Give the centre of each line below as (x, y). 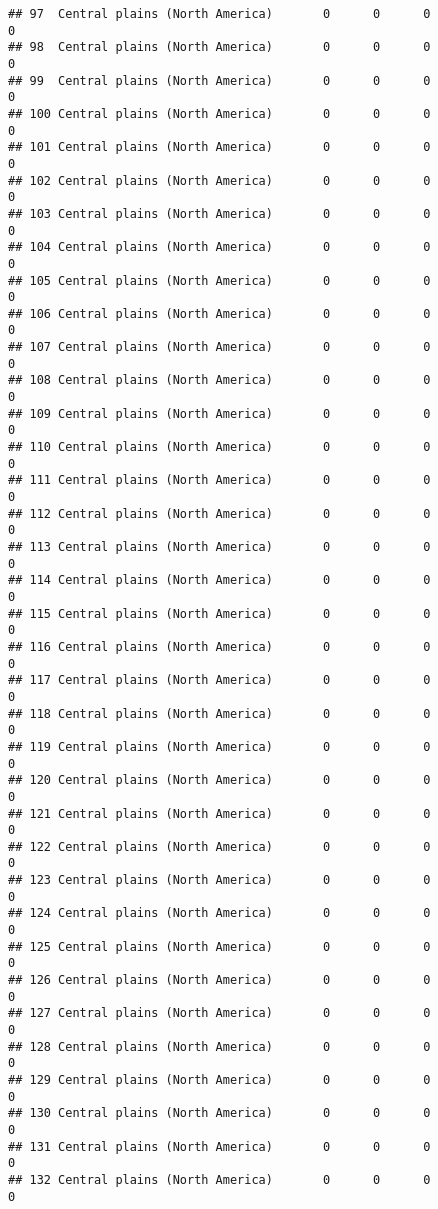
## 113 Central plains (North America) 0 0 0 (219, 547)
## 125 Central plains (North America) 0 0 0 (219, 946)
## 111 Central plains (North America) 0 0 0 (219, 480)
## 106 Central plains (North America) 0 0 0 (219, 313)
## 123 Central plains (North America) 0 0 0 (219, 880)
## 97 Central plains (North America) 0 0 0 (219, 14)
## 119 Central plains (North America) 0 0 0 (219, 746)
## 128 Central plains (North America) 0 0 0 (219, 1046)
